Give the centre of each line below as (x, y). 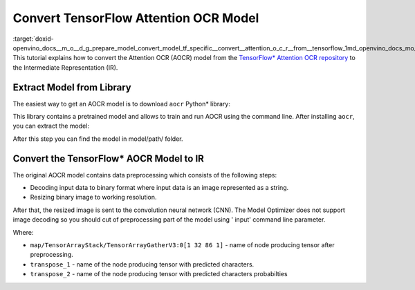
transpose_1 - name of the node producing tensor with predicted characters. (142, 264)
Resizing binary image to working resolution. (93, 197)
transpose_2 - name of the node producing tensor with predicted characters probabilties (159, 274)
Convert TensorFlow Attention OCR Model (136, 18)
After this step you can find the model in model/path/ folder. (98, 139)
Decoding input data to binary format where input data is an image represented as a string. (159, 188)
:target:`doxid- (34, 39)
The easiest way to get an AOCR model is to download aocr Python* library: (122, 104)
